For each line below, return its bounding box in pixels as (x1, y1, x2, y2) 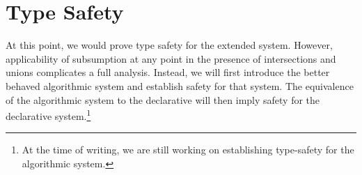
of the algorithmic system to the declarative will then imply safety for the (6, 92, 320, 107)
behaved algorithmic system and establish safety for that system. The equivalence (6, 78, 354, 93)
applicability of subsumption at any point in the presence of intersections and (6, 51, 336, 66)
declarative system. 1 (6, 107, 91, 123)
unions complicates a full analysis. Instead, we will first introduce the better (6, 65, 330, 79)
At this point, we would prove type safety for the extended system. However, (6, 38, 333, 52)
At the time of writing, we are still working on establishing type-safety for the (22, 142, 354, 157)
